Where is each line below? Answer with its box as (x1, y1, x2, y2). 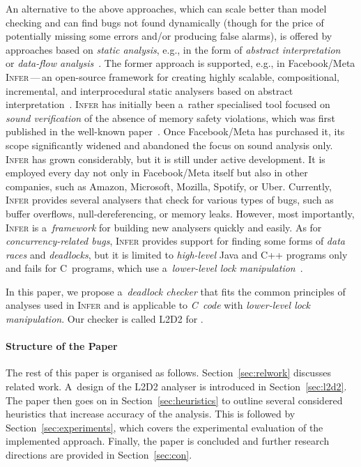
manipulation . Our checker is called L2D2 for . (6, 312, 203, 326)
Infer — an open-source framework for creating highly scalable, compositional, (6, 69, 339, 84)
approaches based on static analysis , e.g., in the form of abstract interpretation (6, 42, 341, 56)
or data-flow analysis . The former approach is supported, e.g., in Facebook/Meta (6, 56, 355, 70)
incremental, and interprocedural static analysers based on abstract (6, 83, 293, 98)
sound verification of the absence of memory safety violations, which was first (6, 110, 336, 125)
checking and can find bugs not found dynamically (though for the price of (6, 15, 324, 29)
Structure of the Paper (6, 339, 118, 353)
